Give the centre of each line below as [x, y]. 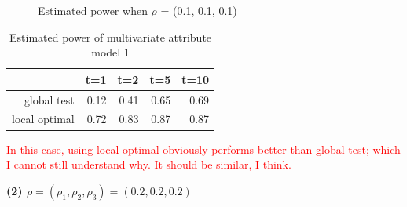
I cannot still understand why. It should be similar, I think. [149, 164]
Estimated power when [93, 10]
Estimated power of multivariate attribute [111, 36]
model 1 [110, 52]
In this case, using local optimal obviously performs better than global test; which [203, 149]
